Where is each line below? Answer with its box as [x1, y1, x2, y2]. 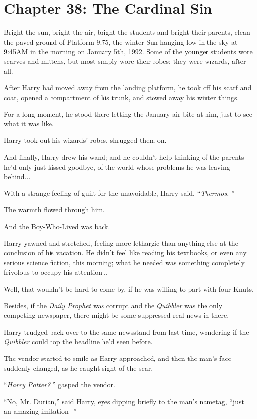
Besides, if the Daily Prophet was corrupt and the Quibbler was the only [4, 300, 223, 310]
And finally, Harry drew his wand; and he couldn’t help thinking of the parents [4, 152, 244, 162]
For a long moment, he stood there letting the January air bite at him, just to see [4, 109, 252, 119]
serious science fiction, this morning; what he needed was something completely [4, 257, 245, 267]
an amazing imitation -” [4, 406, 77, 416]
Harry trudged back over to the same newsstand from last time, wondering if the [4, 326, 249, 337]
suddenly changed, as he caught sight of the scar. [4, 362, 153, 373]
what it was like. [4, 118, 54, 128]
